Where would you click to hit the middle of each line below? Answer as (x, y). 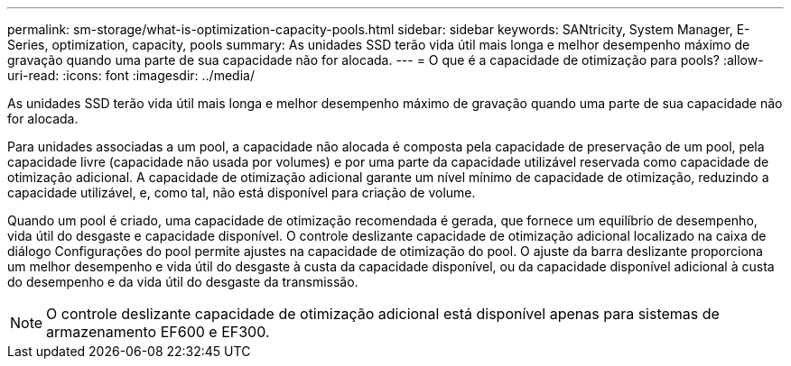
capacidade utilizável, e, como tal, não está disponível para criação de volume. (242, 192)
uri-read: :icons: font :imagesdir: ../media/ (131, 75)
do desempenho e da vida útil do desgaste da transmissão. (183, 282)
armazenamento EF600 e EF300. (158, 332)
